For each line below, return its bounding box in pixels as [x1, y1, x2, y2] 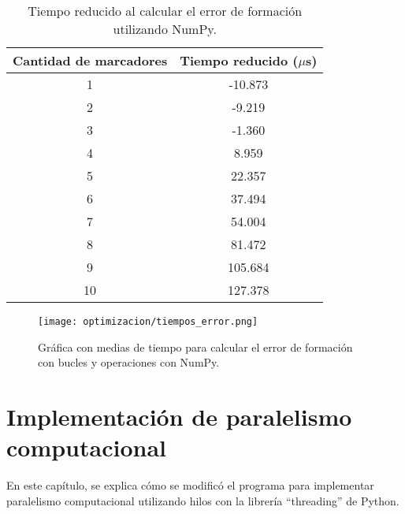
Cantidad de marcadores [13, 51, 168, 69]
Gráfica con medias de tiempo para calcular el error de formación [38, 338, 353, 355]
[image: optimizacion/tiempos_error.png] [38, 316, 258, 327]
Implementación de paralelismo [6, 400, 352, 433]
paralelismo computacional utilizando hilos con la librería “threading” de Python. [6, 492, 399, 508]
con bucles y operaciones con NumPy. [38, 354, 220, 371]
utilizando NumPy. [113, 20, 217, 38]
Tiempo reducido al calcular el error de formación [28, 2, 303, 20]
